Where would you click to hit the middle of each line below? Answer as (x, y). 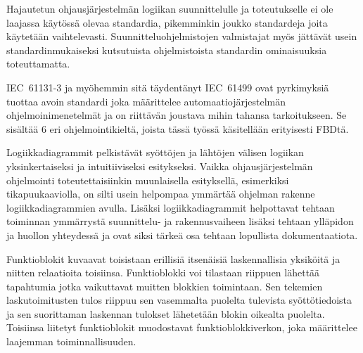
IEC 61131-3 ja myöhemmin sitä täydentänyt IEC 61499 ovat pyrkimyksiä (168, 87)
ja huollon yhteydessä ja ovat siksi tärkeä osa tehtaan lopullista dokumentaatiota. (182, 235)
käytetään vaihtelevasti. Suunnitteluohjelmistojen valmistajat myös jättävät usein (182, 36)
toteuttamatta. (38, 64)
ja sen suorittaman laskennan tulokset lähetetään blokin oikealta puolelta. (166, 313)
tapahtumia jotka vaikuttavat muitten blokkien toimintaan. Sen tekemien (165, 286)
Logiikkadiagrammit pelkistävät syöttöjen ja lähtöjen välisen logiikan (155, 152)
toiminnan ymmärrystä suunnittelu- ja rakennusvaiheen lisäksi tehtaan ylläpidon (180, 221)
